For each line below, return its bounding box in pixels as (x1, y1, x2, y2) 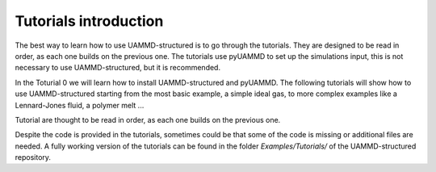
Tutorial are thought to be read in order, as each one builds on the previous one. (15, 115, 281, 124)
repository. (15, 153, 52, 162)
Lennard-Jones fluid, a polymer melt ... (15, 100, 145, 110)
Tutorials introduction (15, 12, 164, 30)
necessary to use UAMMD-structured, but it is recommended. (15, 63, 221, 73)
